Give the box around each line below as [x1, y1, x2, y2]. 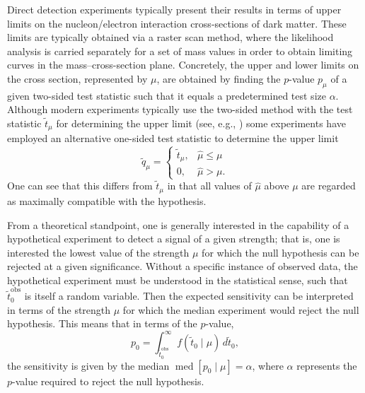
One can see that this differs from [7, 178, 153, 193]
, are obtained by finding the [156, 71, 281, 86]
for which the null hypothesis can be [202, 245, 359, 259]
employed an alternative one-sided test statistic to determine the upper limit [7, 131, 339, 146]
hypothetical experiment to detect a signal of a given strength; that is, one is [7, 231, 340, 246]
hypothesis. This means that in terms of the [7, 316, 197, 331]
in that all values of [167, 178, 252, 193]
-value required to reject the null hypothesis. [12, 373, 204, 388]
